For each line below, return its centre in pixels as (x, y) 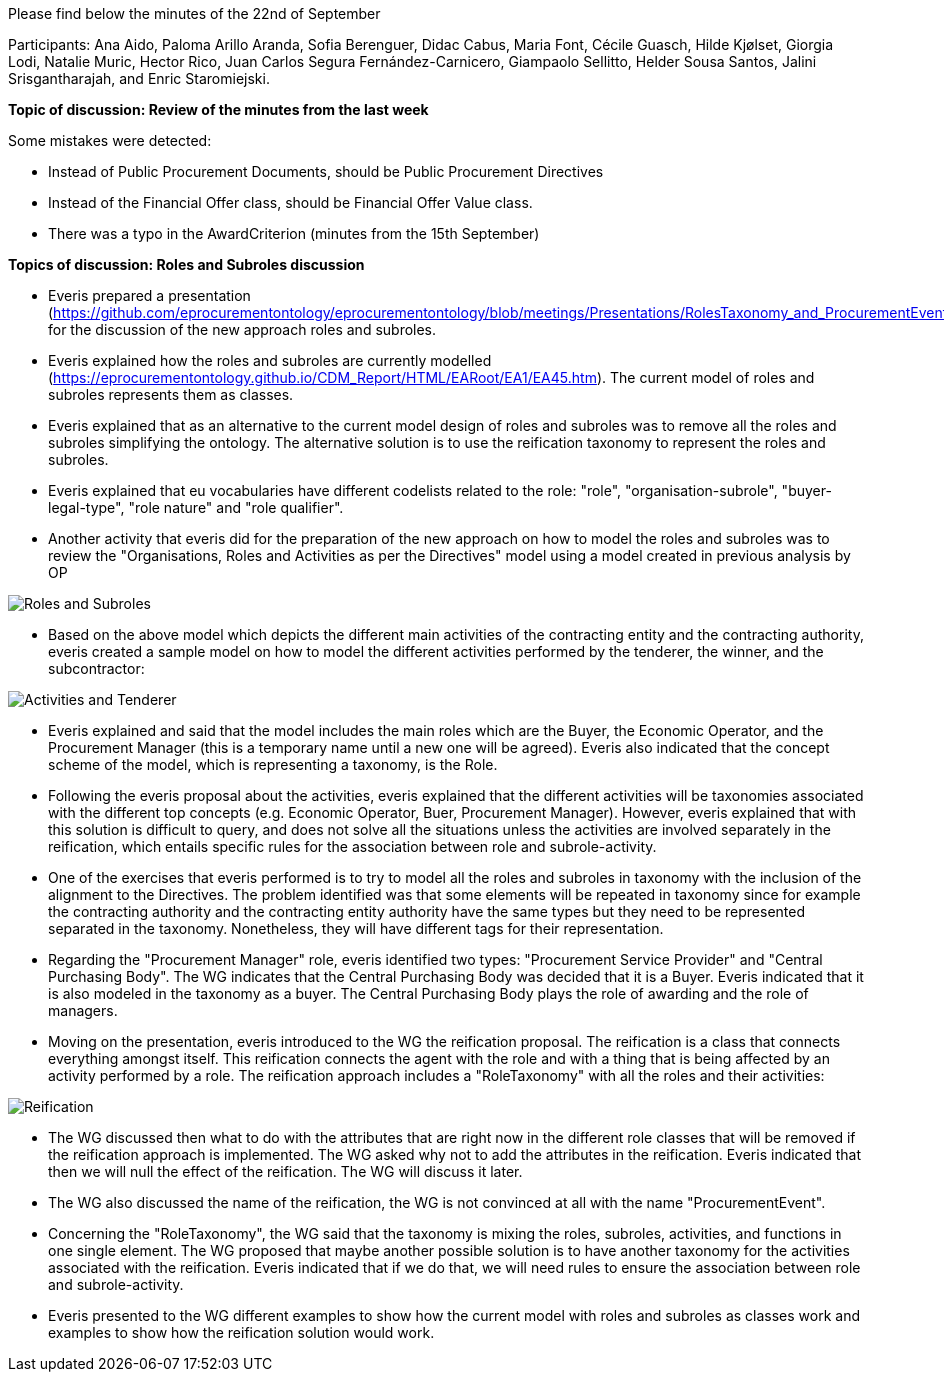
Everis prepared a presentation (149, 295)
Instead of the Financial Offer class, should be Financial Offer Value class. (290, 202)
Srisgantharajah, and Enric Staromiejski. (139, 78)
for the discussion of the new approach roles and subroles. (242, 329)
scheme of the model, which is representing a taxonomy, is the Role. (273, 764)
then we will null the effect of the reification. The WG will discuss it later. (285, 1171)
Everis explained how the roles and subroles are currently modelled (270, 360)
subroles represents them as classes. (171, 394)
